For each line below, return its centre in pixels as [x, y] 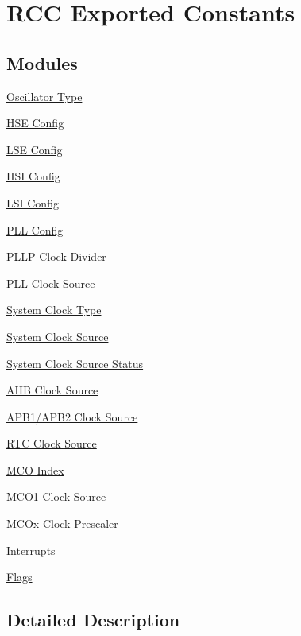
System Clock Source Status [75, 363]
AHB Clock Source [52, 390]
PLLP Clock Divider [56, 256]
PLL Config [35, 229]
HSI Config [33, 176]
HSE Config [35, 123]
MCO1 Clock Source [56, 496]
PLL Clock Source [51, 283]
